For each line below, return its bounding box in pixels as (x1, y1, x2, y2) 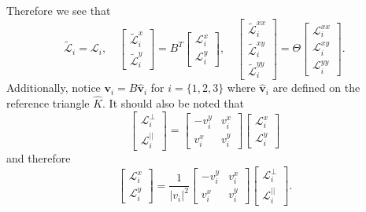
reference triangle (6, 95, 90, 111)
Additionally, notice (6, 79, 101, 96)
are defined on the (272, 79, 360, 96)
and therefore (6, 150, 71, 166)
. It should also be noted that (102, 95, 244, 111)
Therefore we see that (6, 2, 111, 18)
